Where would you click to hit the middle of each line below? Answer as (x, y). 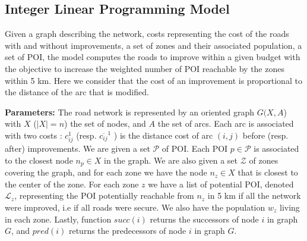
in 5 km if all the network (254, 195)
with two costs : (34, 135)
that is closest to (268, 172)
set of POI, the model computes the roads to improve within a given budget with (153, 57)
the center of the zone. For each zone (72, 184)
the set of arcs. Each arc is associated (226, 123)
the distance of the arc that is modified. (77, 92)
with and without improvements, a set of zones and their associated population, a (153, 45)
